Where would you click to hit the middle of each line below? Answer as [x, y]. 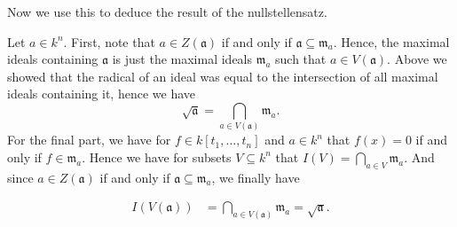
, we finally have [256, 177]
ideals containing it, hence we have [102, 94]
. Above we [417, 59]
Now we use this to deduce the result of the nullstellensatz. [167, 12]
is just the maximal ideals [182, 59]
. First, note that [109, 41]
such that [301, 59]
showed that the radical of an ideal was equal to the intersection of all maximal [223, 76]
